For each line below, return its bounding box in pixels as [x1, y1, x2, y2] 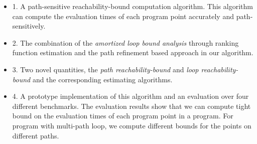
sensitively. [12, 21, 46, 31]
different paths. [12, 130, 59, 140]
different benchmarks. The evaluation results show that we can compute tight [12, 100, 251, 111]
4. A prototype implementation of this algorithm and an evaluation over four [12, 91, 249, 101]
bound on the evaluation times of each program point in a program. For [12, 110, 233, 121]
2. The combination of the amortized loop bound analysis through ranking [12, 37, 239, 48]
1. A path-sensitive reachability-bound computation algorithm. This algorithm [12, 1, 253, 11]
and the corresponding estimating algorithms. [32, 74, 173, 84]
